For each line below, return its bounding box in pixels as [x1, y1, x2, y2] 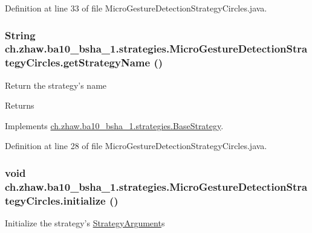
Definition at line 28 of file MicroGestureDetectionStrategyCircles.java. [5, 139, 267, 152]
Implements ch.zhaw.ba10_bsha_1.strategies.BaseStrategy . [5, 119, 224, 132]
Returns [5, 99, 34, 112]
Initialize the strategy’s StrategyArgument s [5, 217, 165, 229]
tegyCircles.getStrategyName [5, 55, 151, 70]
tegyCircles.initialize [5, 193, 106, 208]
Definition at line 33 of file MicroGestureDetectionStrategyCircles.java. [5, 2, 267, 14]
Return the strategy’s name [5, 78, 107, 91]
